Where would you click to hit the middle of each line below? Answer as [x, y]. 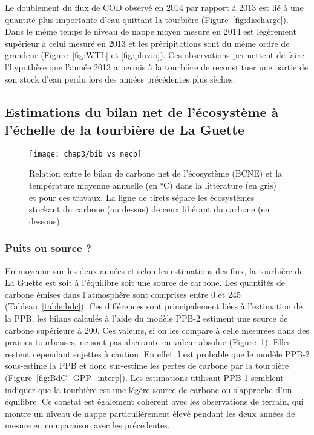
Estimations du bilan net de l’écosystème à [142, 111]
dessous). [46, 221]
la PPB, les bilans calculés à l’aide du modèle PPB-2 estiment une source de [146, 318]
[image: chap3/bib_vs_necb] [86, 154]
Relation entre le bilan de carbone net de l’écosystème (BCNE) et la [156, 173]
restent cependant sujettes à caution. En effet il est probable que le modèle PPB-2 [157, 353]
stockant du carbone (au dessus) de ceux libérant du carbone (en [149, 209]
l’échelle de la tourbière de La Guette [125, 129]
